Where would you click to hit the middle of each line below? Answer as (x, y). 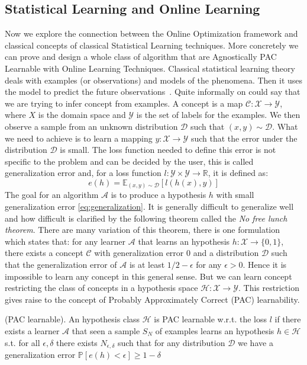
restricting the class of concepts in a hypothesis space (101, 288)
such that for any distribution (171, 342)
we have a (256, 342)
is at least (147, 264)
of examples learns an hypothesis (215, 330)
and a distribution (226, 253)
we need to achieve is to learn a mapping (79, 138)
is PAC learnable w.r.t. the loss (210, 319)
